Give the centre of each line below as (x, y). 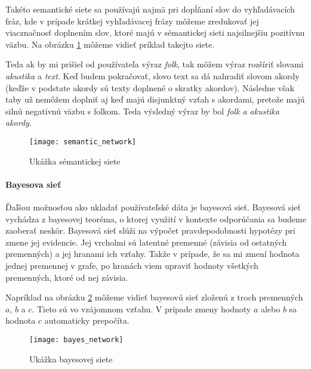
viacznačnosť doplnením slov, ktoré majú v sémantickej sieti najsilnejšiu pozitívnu (155, 32)
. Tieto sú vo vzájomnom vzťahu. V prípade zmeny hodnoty (141, 308)
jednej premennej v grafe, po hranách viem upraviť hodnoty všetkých (132, 265)
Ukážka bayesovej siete (71, 359)
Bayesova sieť (33, 184)
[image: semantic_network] (83, 142)
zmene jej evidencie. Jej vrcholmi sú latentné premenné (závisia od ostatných (146, 242)
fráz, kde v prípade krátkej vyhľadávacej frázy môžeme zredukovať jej (132, 21)
